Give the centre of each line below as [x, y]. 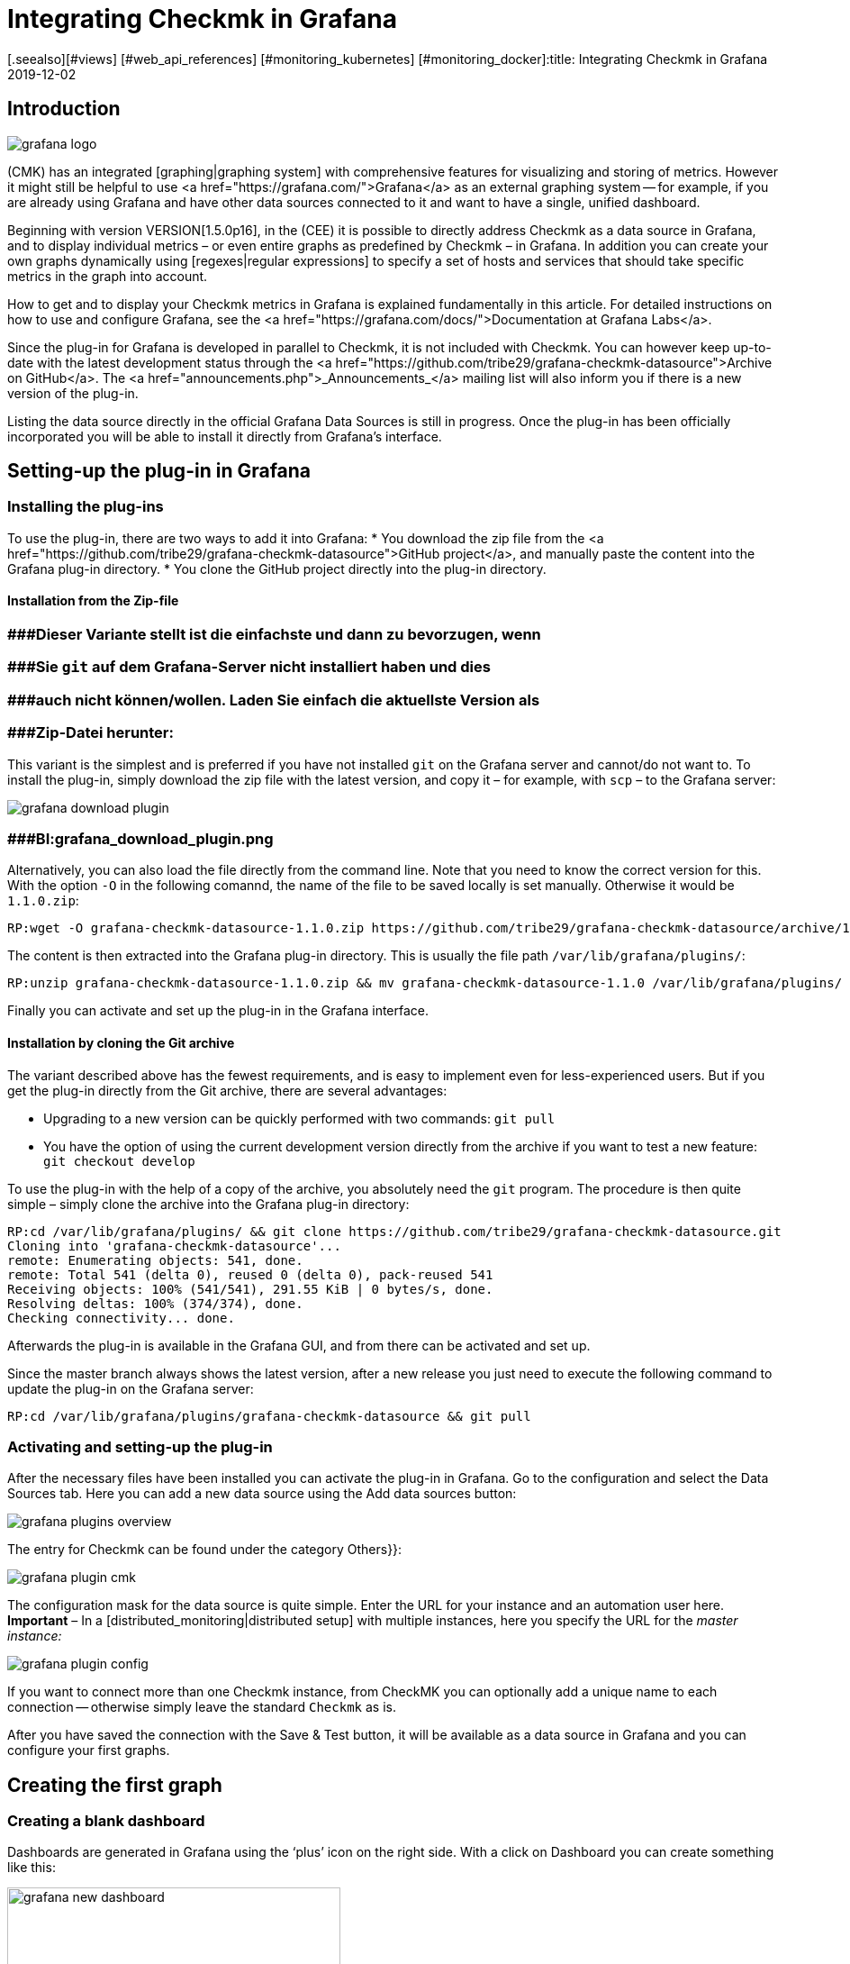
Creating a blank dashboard [106, 1821]
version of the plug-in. [73, 393]
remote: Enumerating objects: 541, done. [155, 1260]
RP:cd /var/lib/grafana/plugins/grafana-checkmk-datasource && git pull [269, 1416]
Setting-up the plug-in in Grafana [159, 471]
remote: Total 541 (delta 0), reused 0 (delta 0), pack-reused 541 [250, 1274]
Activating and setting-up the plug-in [140, 1446]
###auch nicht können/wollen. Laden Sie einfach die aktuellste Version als [274, 700]
